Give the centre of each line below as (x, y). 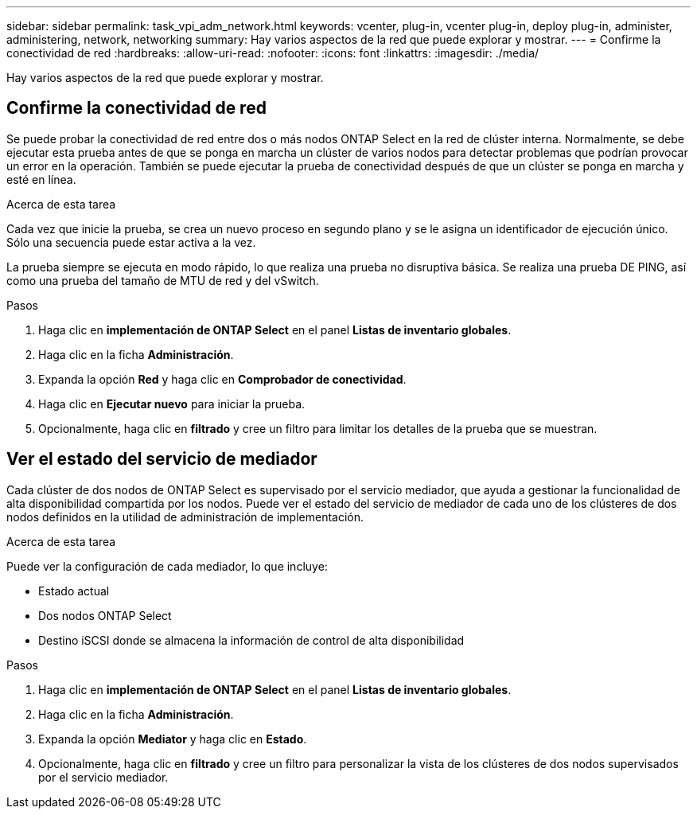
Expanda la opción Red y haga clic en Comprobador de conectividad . (222, 379)
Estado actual (74, 591)
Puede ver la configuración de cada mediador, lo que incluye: (167, 566)
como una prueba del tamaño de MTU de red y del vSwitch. (163, 280)
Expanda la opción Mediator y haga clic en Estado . (173, 739)
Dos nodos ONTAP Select (105, 615)
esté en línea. (41, 179)
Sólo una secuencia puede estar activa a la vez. (131, 242)
